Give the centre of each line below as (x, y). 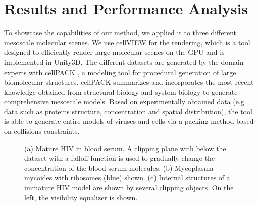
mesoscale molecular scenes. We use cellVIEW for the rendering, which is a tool (127, 42)
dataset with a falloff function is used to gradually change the (120, 158)
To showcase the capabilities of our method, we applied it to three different (120, 32)
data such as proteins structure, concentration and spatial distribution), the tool (128, 111)
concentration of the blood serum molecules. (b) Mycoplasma (119, 167)
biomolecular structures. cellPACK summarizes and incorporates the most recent (129, 82)
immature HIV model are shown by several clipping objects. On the (129, 188)
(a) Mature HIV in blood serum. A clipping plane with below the (125, 148)
